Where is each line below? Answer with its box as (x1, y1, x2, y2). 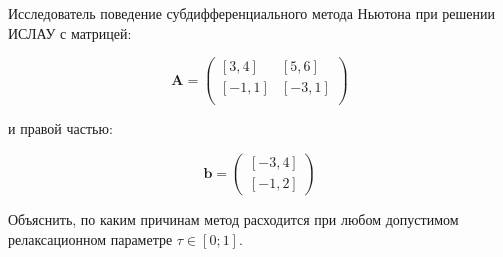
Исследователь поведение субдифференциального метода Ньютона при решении (8, 3, 496, 23)
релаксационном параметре (8, 228, 173, 249)
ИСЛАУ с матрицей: (8, 22, 132, 43)
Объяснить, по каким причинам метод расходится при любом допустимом (8, 208, 459, 229)
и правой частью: (8, 118, 113, 139)
